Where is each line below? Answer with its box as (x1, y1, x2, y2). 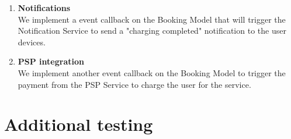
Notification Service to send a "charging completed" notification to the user (18, 24, 286, 37)
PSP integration (18, 55, 84, 67)
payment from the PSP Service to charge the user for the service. (18, 78, 251, 90)
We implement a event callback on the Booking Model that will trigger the (18, 13, 286, 25)
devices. (18, 35, 46, 48)
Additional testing (4, 112, 153, 136)
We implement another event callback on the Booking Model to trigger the (18, 66, 286, 79)
